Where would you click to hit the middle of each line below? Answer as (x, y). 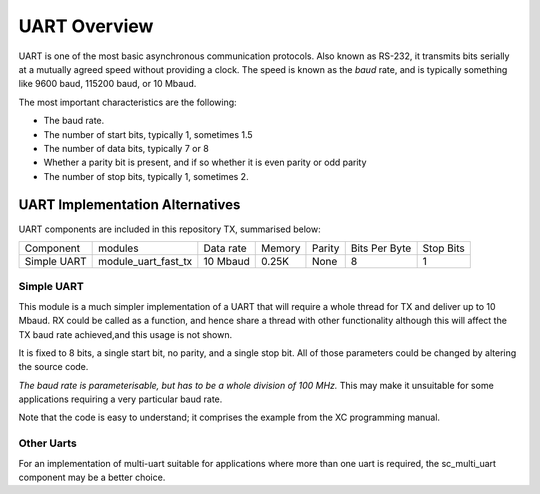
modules (118, 248)
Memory (281, 248)
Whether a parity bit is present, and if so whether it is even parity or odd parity (205, 162)
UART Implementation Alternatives (129, 205)
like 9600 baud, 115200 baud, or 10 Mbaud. (107, 84)
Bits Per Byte (381, 248)
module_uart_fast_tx (145, 261)
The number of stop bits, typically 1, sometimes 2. (146, 176)
